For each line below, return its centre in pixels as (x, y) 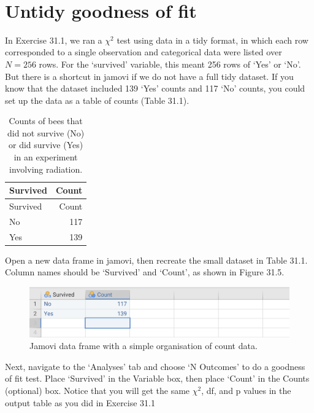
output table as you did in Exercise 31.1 (80, 402)
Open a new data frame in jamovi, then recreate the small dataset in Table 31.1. (156, 260)
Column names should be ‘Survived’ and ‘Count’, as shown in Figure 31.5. (145, 272)
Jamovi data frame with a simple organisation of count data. (144, 346)
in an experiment (46, 157)
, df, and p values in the (246, 390)
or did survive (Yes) (46, 145)
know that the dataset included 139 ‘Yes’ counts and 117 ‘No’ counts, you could (155, 88)
